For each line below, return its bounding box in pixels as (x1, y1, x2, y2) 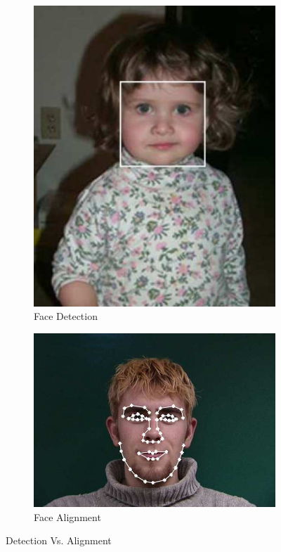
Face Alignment (34, 509, 101, 524)
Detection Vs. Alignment (6, 533, 112, 548)
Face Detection (34, 309, 98, 323)
